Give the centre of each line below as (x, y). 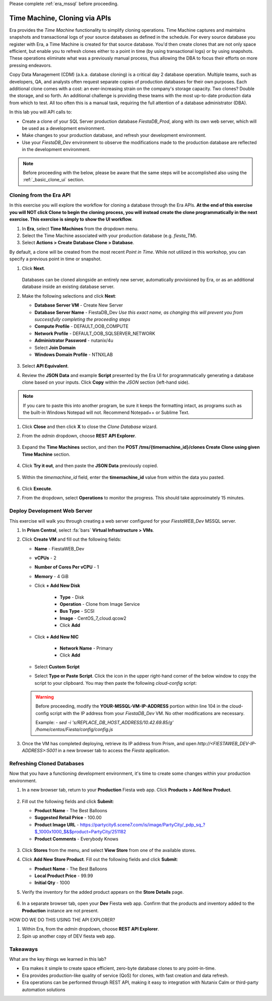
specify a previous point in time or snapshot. (55, 259)
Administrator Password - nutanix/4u (74, 340)
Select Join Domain (55, 347)
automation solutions (44, 989)
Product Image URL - (57, 825)
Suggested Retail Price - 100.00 (68, 818)
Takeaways (23, 949)
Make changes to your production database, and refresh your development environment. (114, 135)
